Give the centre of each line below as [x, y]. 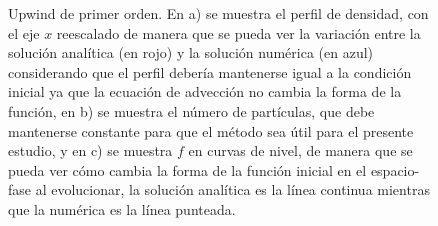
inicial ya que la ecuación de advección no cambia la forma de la [205, 91]
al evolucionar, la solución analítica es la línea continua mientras [232, 189]
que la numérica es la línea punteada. [122, 208]
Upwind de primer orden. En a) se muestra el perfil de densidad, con [218, 13]
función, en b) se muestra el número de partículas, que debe [191, 110]
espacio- [395, 169]
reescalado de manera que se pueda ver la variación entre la [238, 32]
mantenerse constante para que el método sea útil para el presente [211, 130]
